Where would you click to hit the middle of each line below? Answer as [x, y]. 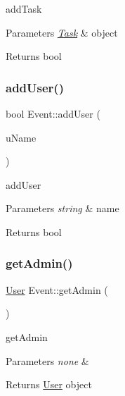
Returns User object [49, 384]
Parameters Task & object [62, 32]
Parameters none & [47, 360]
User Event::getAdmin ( [57, 289]
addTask [24, 8]
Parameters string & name [63, 208]
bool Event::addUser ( [53, 113]
